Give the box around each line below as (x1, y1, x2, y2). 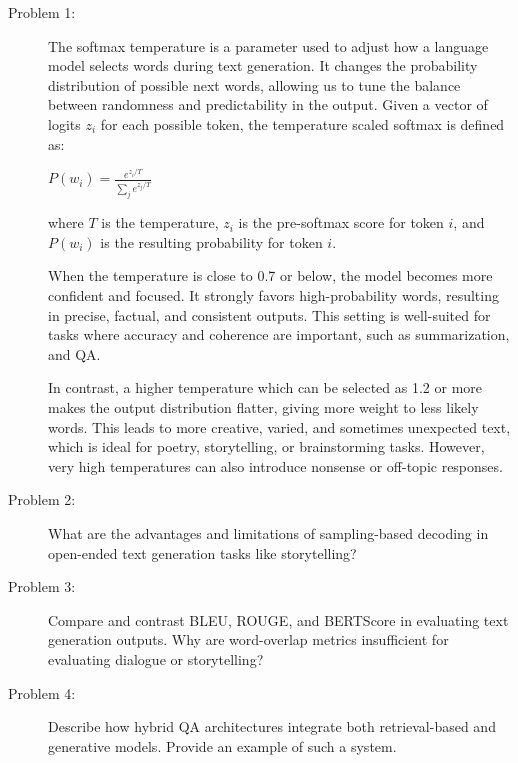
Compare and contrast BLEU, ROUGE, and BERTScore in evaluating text (48, 609, 509, 630)
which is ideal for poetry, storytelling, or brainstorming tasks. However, (48, 436, 485, 457)
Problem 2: (8, 489, 76, 510)
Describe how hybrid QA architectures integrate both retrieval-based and (48, 716, 496, 737)
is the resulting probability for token (100, 231, 323, 252)
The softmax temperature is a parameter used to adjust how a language (48, 35, 489, 56)
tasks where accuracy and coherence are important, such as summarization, (48, 324, 510, 345)
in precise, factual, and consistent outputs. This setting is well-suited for (48, 304, 491, 325)
